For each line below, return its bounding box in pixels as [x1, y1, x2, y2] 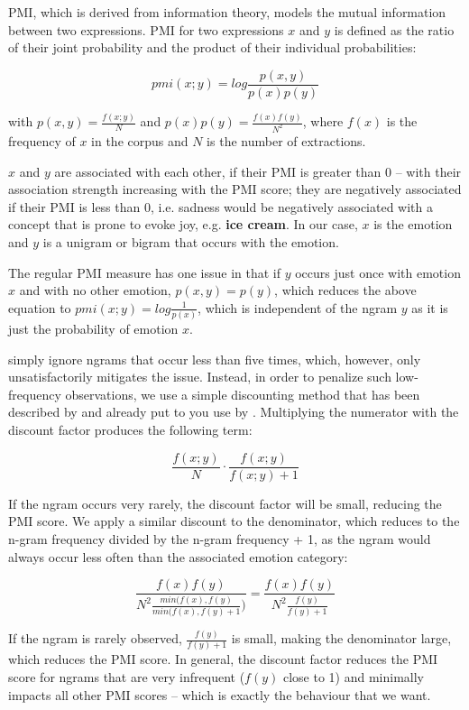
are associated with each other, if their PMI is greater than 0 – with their [54, 161, 462, 180]
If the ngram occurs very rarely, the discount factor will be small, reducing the [8, 493, 442, 512]
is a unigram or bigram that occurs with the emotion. [42, 233, 339, 251]
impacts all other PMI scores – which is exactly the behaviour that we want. [8, 685, 431, 704]
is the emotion [373, 215, 453, 234]
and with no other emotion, [19, 281, 171, 300]
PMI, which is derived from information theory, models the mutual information [8, 3, 446, 21]
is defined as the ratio [334, 20, 455, 39]
